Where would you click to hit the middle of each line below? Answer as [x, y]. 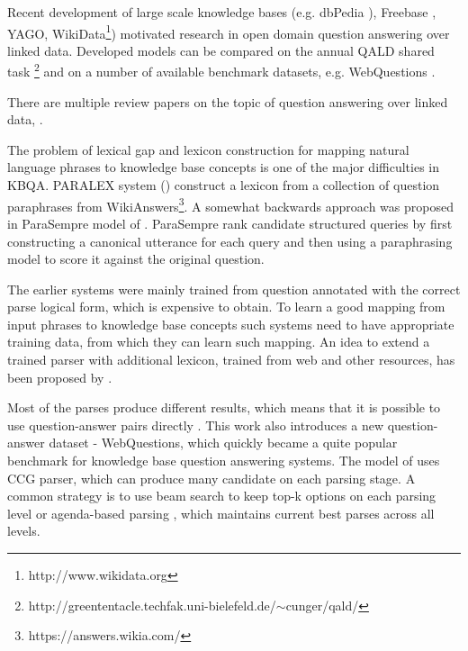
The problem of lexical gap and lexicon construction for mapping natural [208, 149]
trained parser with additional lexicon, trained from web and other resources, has [231, 360]
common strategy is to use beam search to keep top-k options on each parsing [222, 496]
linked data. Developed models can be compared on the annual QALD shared [221, 50]
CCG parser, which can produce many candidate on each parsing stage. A [211, 478]
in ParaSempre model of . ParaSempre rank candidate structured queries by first [230, 223]
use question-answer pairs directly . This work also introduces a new [195, 425]
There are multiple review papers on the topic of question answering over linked [228, 101]
